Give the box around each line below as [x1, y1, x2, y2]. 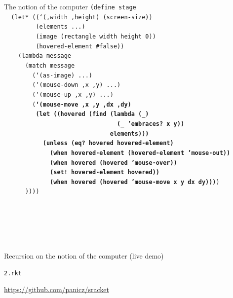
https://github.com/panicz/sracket [4, 284, 109, 294]
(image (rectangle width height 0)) [36, 33, 156, 40]
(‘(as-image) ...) [32, 72, 92, 79]
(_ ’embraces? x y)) [117, 120, 185, 127]
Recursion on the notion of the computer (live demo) [4, 251, 164, 261]
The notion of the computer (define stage [4, 1, 136, 11]
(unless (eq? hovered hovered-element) [42, 140, 174, 147]
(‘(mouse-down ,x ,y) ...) [32, 81, 121, 89]
